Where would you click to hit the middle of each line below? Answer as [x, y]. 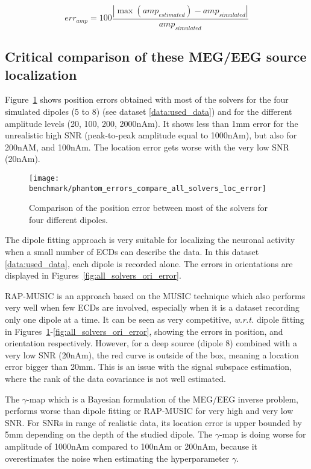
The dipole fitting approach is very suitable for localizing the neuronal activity [150, 240]
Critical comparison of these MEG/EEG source [156, 57]
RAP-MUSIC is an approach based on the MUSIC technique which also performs [155, 295]
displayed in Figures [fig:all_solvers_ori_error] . [93, 275]
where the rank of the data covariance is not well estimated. [115, 379]
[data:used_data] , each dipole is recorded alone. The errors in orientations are [149, 263]
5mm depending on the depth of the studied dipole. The [109, 434]
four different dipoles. [68, 219]
